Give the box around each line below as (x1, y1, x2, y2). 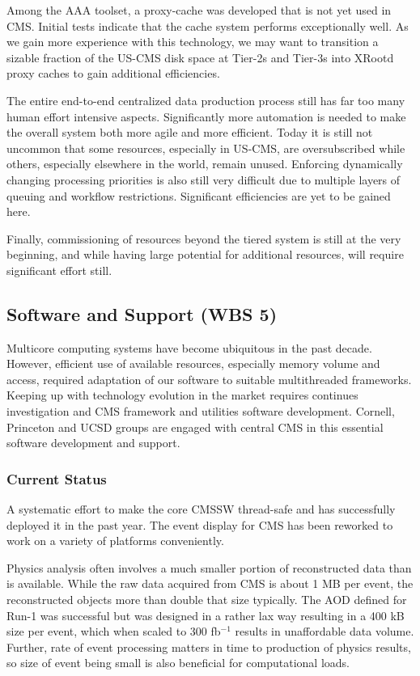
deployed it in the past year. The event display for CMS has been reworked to (6, 516, 393, 533)
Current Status (6, 468, 107, 488)
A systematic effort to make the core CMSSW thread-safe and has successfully (6, 501, 396, 518)
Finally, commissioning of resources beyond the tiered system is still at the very (6, 230, 401, 247)
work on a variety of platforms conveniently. (6, 532, 224, 549)
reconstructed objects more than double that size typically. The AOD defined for (6, 591, 407, 608)
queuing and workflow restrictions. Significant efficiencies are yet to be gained (6, 187, 391, 204)
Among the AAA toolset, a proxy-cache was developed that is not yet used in (6, 2, 392, 18)
